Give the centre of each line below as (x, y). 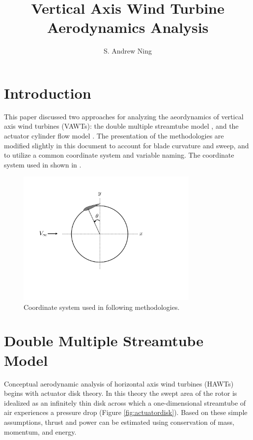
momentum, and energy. (40, 431)
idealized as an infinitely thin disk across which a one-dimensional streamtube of (125, 402)
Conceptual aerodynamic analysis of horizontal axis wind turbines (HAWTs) (119, 383)
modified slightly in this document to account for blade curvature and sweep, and (126, 145)
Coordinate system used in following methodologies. (102, 307)
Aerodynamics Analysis (128, 27)
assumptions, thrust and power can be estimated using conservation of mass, (119, 422)
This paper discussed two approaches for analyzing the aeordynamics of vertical (124, 116)
